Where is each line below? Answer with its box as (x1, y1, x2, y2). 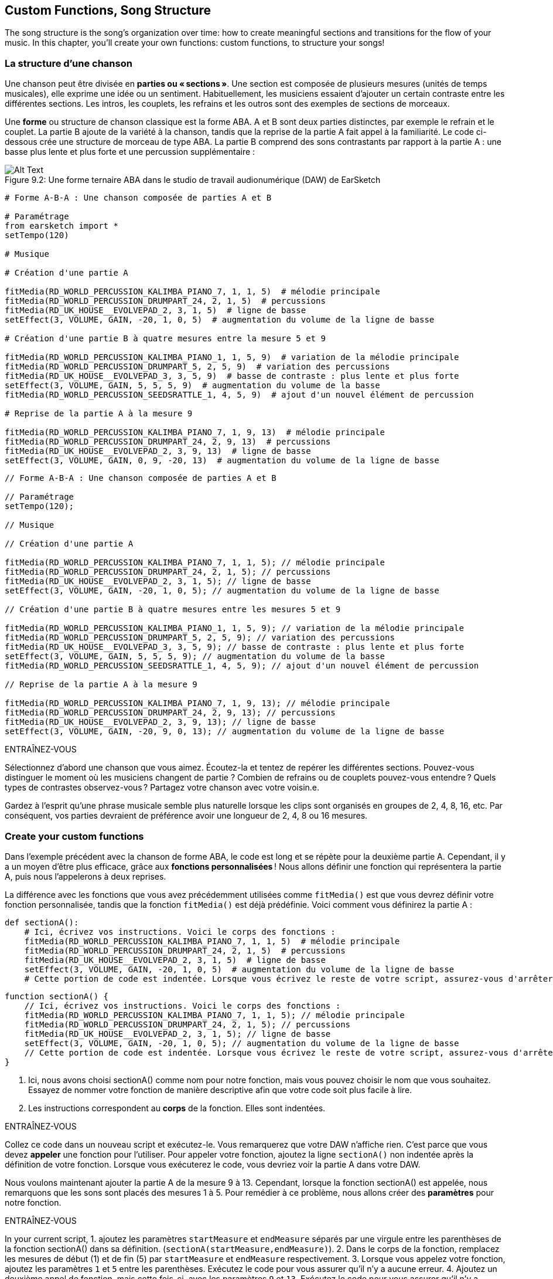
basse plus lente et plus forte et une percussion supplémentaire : (5, 147, 255, 157)
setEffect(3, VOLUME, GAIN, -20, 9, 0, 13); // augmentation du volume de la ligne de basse (5, 727, 445, 737)
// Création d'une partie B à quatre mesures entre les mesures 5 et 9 (5, 605, 341, 615)
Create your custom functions (5, 830, 144, 842)
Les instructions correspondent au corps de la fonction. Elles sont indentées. (28, 1102, 326, 1113)
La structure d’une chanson (5, 57, 132, 69)
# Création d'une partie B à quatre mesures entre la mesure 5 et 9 (5, 334, 326, 344)
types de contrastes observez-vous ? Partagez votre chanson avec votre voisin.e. (5, 782, 320, 793)
